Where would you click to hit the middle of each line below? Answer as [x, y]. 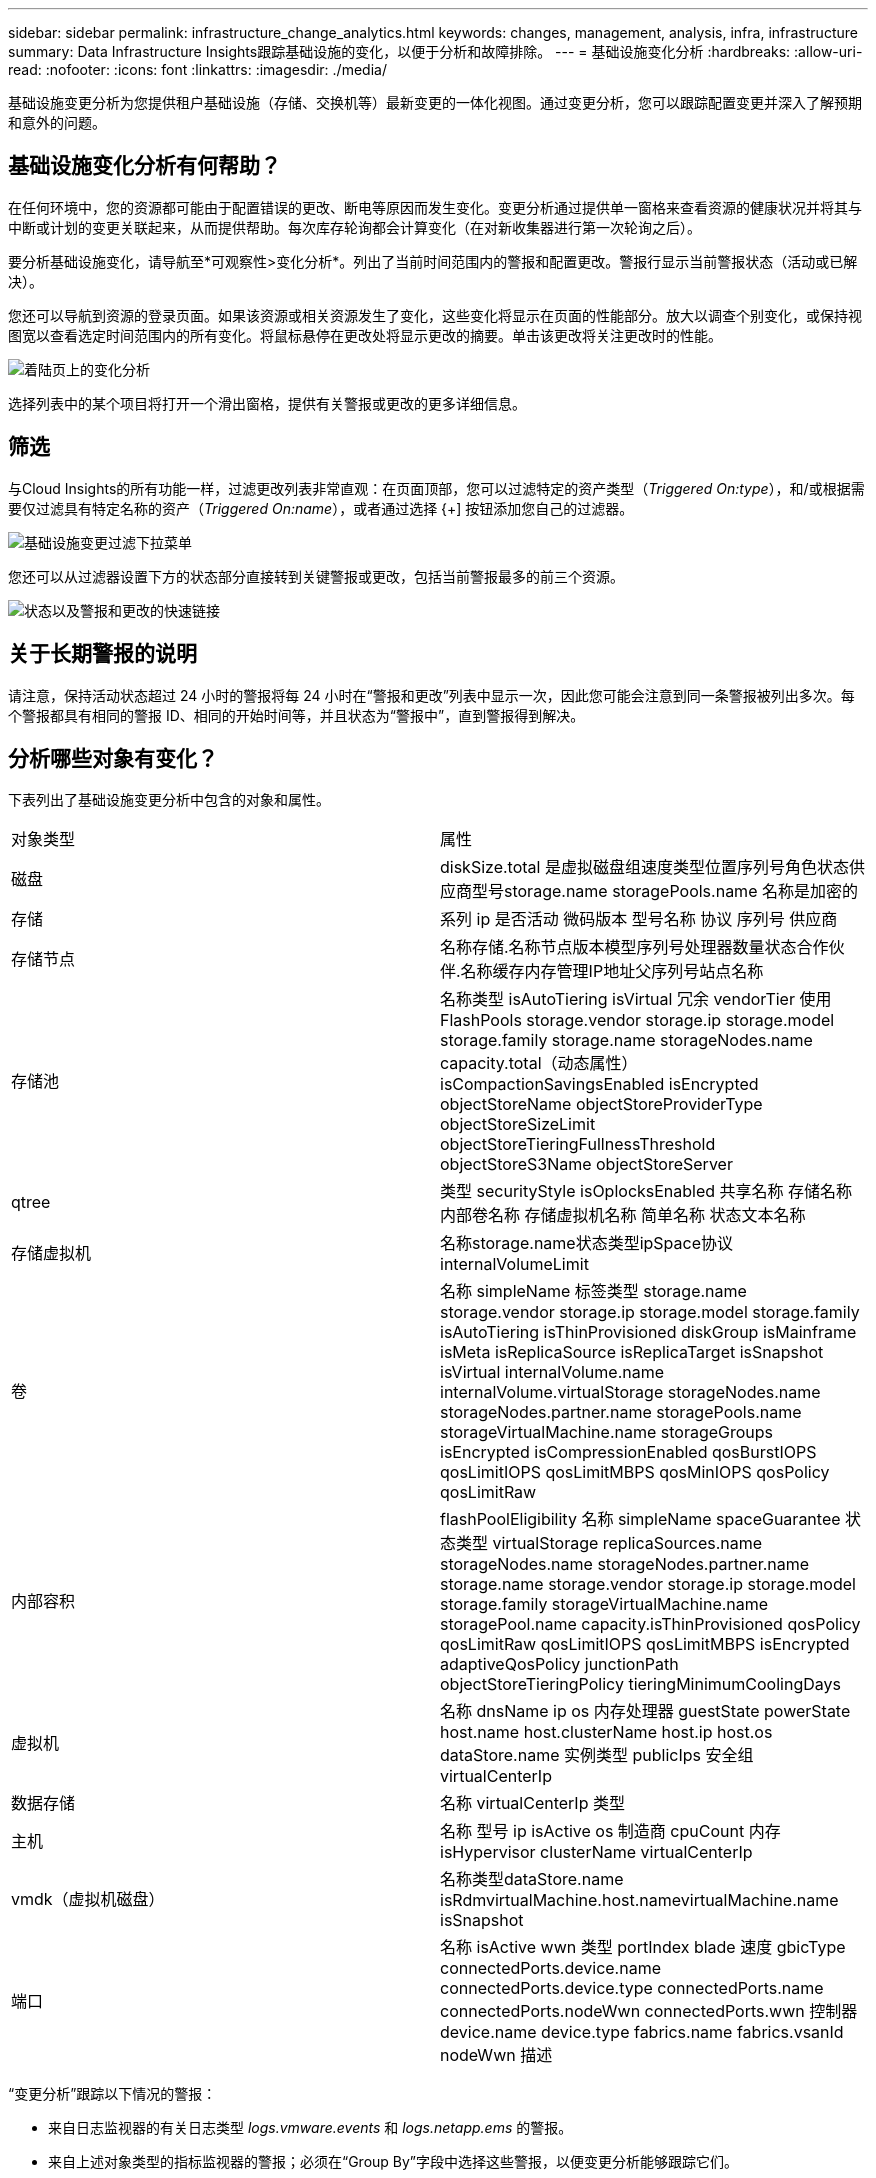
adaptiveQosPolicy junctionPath [559, 1664]
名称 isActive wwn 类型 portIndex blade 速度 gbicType [643, 1947]
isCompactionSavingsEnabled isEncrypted [599, 1084]
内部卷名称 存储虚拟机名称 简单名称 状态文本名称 [623, 1215]
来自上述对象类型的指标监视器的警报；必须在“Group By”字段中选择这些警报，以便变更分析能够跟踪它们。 [393, 2162]
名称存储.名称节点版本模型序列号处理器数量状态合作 [634, 947]
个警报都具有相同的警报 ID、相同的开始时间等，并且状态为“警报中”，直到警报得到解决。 [296, 715]
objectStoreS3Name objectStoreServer [586, 1164]
